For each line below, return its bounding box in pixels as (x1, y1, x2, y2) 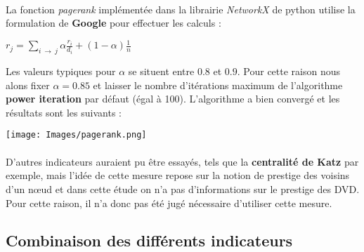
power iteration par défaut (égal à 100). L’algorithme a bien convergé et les (6, 91, 340, 106)
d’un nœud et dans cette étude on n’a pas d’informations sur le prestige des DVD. (6, 181, 360, 196)
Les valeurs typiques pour (6, 64, 116, 79)
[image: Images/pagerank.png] (6, 130, 147, 140)
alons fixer (6, 77, 50, 92)
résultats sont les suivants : (6, 105, 122, 119)
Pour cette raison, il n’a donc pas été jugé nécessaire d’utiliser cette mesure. (6, 195, 332, 210)
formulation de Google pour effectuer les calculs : (6, 15, 221, 30)
